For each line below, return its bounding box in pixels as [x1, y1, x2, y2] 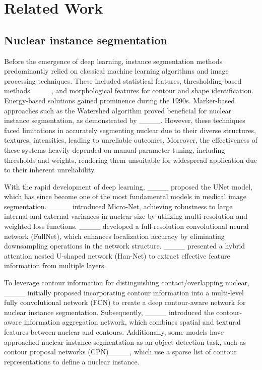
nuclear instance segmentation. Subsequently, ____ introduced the [4, 306, 214, 317]
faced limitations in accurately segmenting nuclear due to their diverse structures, [4, 125, 256, 135]
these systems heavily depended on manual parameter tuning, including [4, 144, 225, 155]
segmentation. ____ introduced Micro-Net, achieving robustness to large [4, 201, 233, 211]
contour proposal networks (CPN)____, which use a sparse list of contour [4, 346, 237, 357]
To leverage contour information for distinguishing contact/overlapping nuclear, [4, 277, 249, 288]
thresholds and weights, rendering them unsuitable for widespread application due [4, 154, 257, 165]
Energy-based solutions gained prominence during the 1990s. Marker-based [4, 95, 235, 105]
